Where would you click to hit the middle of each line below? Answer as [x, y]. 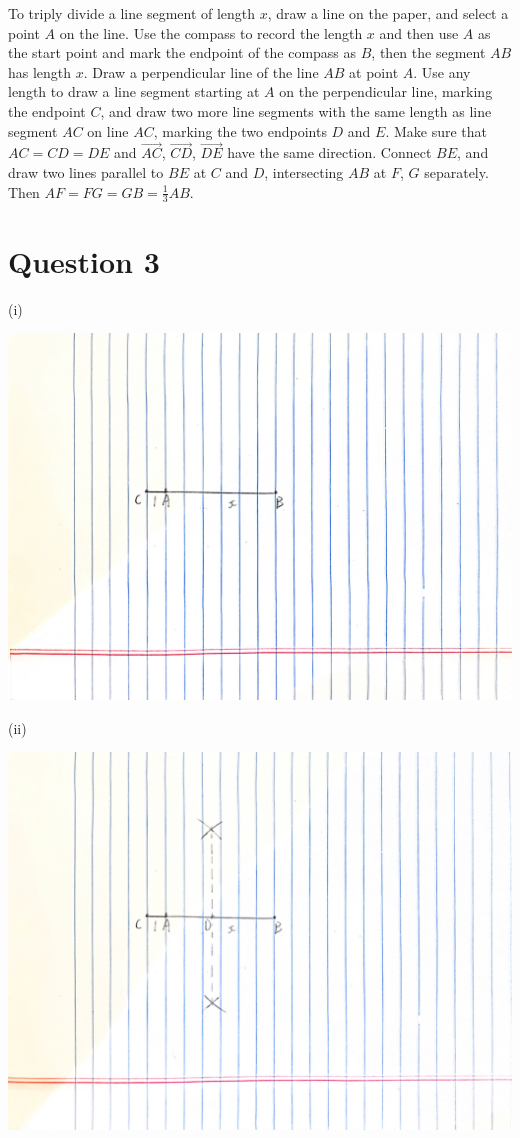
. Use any [442, 71]
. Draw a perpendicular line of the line [201, 71]
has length [40, 71]
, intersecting [304, 171]
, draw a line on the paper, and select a [388, 13]
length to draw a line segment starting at [134, 91]
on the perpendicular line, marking [386, 91]
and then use [419, 32]
